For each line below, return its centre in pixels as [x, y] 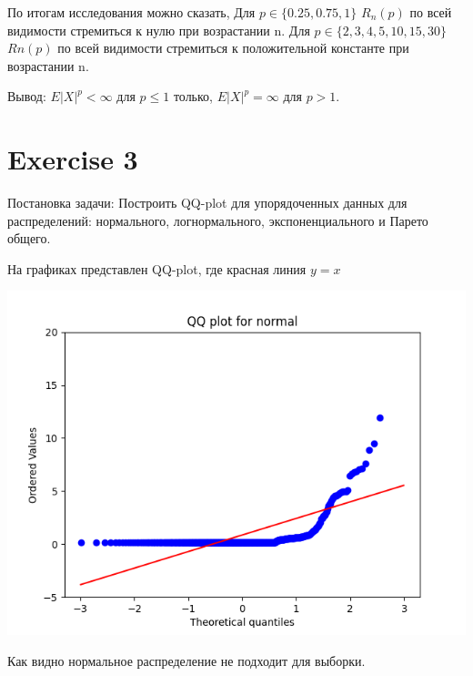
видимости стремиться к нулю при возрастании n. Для [159, 30]
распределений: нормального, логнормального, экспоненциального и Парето [218, 220]
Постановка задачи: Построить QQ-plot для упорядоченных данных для [207, 203]
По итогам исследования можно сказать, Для [131, 12]
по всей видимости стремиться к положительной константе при [233, 48]
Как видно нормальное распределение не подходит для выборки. [186, 661]
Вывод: [27, 96]
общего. [29, 238]
